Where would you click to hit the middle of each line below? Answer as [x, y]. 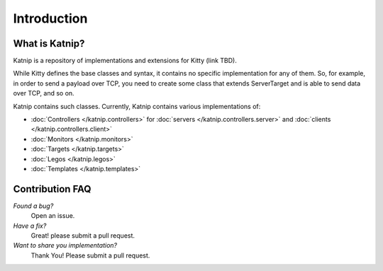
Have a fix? [30, 226]
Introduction [50, 18]
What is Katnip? [49, 44]
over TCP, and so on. [44, 93]
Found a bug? [33, 206]
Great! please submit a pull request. [83, 236]
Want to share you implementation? [65, 246]
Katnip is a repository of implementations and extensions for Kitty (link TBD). [125, 61]
